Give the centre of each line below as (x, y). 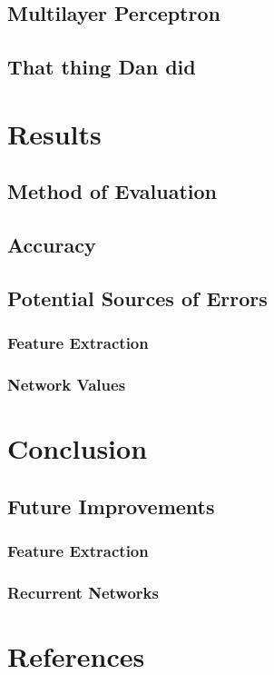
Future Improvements (111, 506)
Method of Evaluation (112, 191)
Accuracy (52, 245)
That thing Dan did (102, 67)
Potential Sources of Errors (137, 298)
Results (54, 133)
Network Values (67, 385)
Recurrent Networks (83, 592)
